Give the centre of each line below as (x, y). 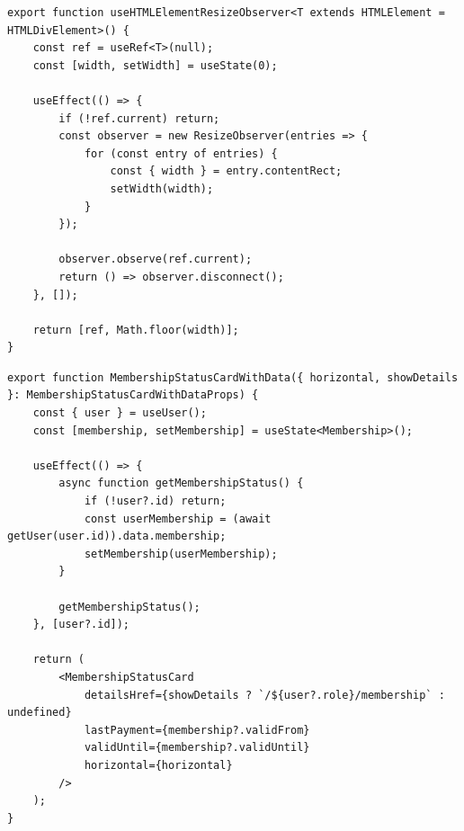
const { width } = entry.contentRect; (226, 171)
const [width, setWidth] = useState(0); (155, 65)
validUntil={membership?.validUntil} (197, 748)
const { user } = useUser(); (120, 413)
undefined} (40, 713)
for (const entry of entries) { (181, 153)
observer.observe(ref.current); (156, 259)
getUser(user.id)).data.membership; (117, 536)
